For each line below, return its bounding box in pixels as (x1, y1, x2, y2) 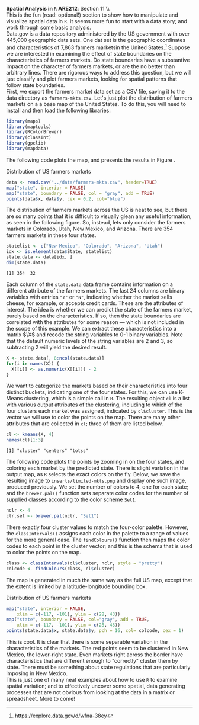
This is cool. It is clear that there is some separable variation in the (6, 639, 168, 646)
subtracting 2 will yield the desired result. (6, 344, 107, 351)
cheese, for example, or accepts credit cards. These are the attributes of (6, 299, 184, 307)
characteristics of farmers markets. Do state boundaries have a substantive (6, 56, 190, 63)
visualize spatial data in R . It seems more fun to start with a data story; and (6, 18, 188, 24)
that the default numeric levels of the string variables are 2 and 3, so (6, 337, 173, 344)
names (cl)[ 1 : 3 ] (6, 437, 44, 443)
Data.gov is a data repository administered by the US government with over (6, 30, 190, 37)
